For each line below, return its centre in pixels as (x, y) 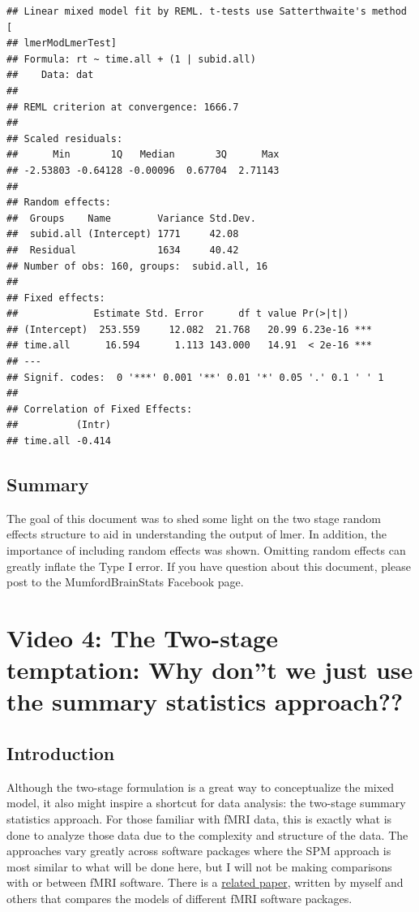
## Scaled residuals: (65, 138)
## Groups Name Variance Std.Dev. (131, 218)
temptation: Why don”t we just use (210, 670)
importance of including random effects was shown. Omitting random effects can (206, 550)
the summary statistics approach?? (205, 701)
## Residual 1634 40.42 (123, 250)
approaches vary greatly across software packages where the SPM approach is (199, 851)
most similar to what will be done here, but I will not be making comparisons (199, 866)
